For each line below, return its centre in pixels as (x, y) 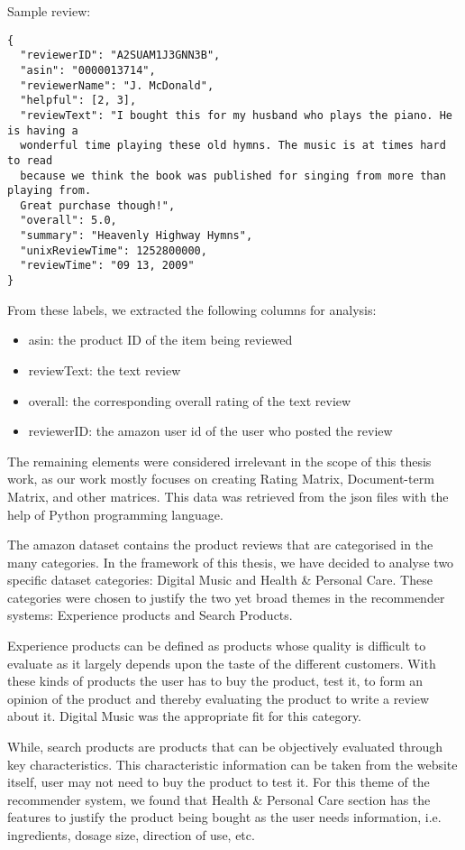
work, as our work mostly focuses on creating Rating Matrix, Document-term (221, 479)
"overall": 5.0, (68, 221)
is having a (43, 130)
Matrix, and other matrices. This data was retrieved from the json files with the (228, 496)
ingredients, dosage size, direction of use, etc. (131, 835)
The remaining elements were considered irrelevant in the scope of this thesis (219, 461)
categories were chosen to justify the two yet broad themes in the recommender (226, 597)
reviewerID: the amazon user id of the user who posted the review (210, 431)
